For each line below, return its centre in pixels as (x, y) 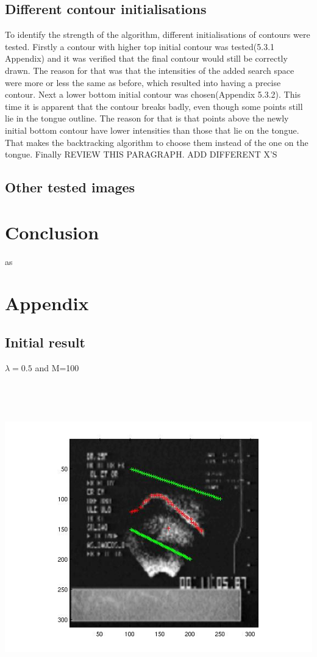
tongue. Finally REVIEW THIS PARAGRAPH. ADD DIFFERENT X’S (141, 154)
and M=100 (57, 367)
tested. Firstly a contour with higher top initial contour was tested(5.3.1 (140, 46)
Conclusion (52, 232)
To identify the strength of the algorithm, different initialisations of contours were (158, 34)
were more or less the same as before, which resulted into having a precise (143, 82)
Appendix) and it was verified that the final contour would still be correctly (146, 58)
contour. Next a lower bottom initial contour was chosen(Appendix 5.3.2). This (153, 94)
